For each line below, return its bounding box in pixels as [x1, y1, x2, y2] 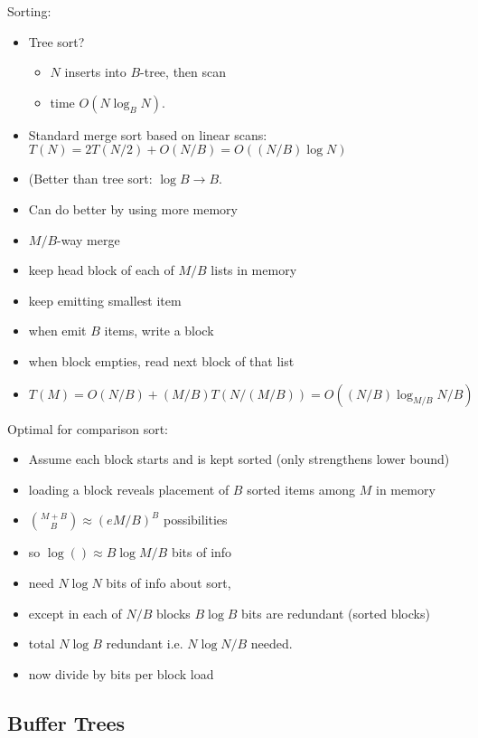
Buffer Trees [7, 708, 126, 736]
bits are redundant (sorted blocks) [241, 603, 430, 622]
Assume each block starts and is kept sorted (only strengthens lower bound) [28, 449, 450, 468]
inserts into [64, 62, 127, 81]
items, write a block [104, 321, 214, 340]
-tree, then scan [140, 62, 227, 81]
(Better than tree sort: [28, 169, 153, 188]
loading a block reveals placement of [28, 479, 230, 498]
